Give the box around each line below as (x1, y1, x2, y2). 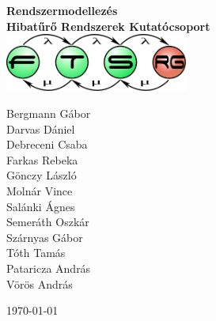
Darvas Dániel (6, 120, 75, 137)
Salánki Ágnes (6, 198, 75, 214)
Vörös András (6, 275, 73, 292)
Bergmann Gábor (6, 104, 91, 121)
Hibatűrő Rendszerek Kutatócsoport (6, 17, 210, 34)
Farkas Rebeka (6, 151, 78, 168)
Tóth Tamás (6, 244, 66, 261)
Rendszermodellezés (6, 2, 118, 18)
